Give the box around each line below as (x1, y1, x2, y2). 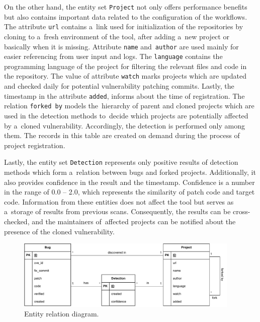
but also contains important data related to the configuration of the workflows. (4, 11, 247, 22)
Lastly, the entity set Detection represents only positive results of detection (4, 157, 238, 167)
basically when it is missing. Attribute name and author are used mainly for (4, 41, 239, 51)
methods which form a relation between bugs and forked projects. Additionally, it (4, 167, 256, 177)
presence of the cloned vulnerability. (4, 226, 115, 236)
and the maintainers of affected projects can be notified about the (32, 216, 236, 226)
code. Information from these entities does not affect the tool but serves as (4, 196, 234, 207)
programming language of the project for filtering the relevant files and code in (4, 60, 247, 71)
